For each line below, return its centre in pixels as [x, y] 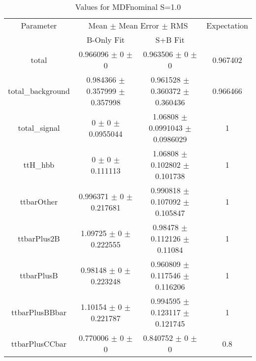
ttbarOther [39, 201]
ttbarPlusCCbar [39, 343]
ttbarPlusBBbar [39, 312]
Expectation [227, 25]
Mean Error [139, 25]
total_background [39, 91]
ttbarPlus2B [39, 238]
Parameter [39, 25]
